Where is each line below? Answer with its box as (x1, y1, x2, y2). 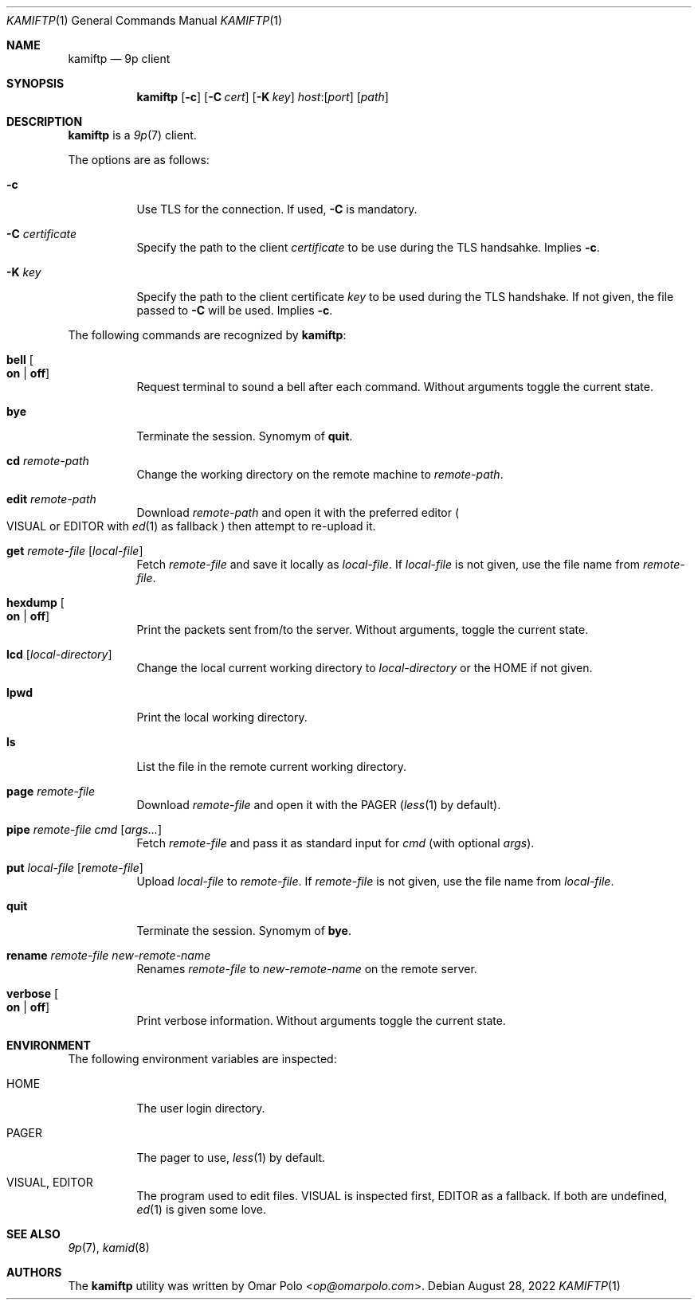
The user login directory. (136, 1101, 265, 1115)
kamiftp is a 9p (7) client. (68, 128, 197, 142)
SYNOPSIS (6, 76, 65, 90)
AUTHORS (6, 1265, 62, 1279)
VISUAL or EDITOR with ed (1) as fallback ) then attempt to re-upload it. (6, 519, 376, 533)
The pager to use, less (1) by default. (136, 1151, 326, 1164)
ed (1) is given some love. (136, 1202, 266, 1216)
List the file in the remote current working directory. (136, 760, 407, 773)
